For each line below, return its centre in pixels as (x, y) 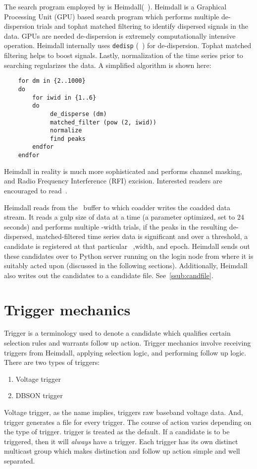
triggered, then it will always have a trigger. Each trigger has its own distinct (121, 441)
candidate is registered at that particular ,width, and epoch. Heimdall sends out (127, 246)
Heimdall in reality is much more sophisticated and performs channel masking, (123, 171)
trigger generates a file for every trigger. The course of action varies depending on (128, 422)
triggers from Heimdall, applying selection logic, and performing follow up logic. (125, 352)
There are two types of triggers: (52, 362)
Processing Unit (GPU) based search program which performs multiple (112, 16)
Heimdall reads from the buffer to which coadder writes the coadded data (117, 207)
